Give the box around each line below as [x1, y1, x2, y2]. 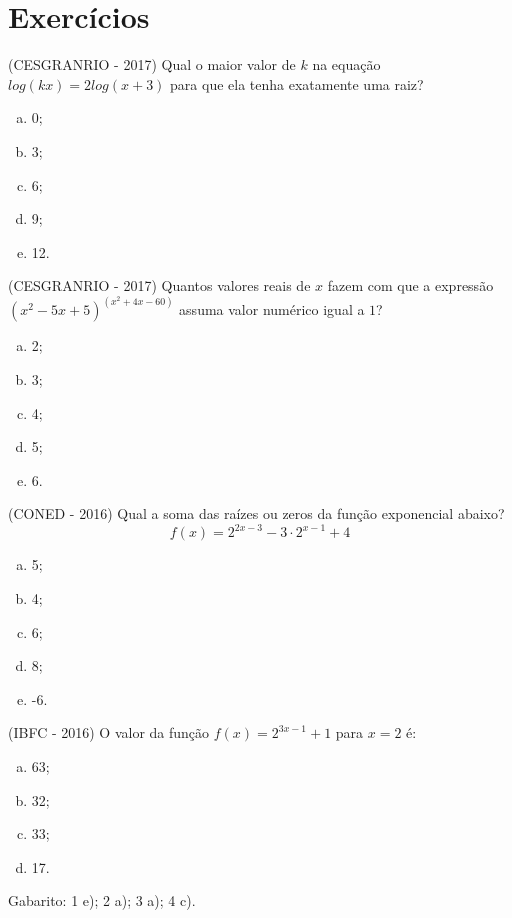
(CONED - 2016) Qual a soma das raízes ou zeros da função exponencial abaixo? [8, 503, 505, 524]
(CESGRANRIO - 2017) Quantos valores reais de [8, 275, 311, 296]
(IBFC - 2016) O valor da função [8, 722, 210, 743]
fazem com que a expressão [327, 275, 494, 296]
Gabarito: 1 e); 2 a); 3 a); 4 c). [8, 890, 196, 911]
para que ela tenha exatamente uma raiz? [170, 73, 424, 94]
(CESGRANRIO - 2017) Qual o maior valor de [8, 54, 296, 75]
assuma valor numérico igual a [179, 299, 365, 320]
